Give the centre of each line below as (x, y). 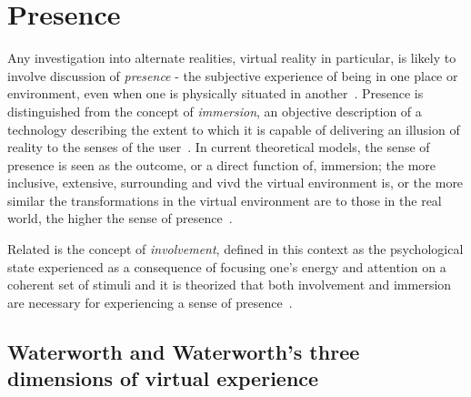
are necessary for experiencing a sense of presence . (150, 302)
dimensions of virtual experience (163, 378)
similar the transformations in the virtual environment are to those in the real (225, 200)
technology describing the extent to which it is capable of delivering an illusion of (234, 129)
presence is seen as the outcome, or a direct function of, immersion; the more (222, 164)
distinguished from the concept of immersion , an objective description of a (215, 111)
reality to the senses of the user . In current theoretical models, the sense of (219, 147)
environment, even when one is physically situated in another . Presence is (215, 93)
